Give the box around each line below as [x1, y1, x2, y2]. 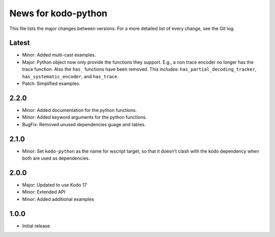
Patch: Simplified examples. [22, 80, 80, 86]
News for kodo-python [9, 8, 108, 19]
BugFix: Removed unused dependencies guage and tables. [22, 121, 146, 127]
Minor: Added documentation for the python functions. [22, 107, 137, 113]
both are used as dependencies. [22, 155, 90, 161]
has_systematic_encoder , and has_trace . [22, 73, 119, 79]
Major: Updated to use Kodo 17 [22, 182, 87, 188]
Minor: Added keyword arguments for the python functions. [22, 114, 147, 121]
